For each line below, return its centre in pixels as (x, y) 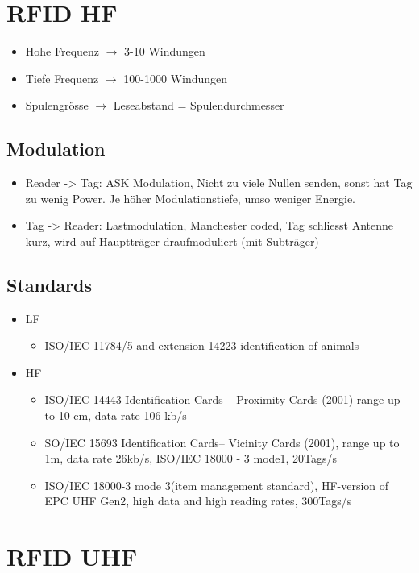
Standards (50, 284)
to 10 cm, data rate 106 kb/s (116, 415)
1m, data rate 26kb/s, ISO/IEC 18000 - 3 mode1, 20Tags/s (191, 458)
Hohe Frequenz (62, 51)
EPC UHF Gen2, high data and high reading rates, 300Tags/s (198, 501)
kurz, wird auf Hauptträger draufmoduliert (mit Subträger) (172, 241)
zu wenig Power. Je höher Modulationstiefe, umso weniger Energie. (191, 198)
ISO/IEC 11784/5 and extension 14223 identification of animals (202, 345)
